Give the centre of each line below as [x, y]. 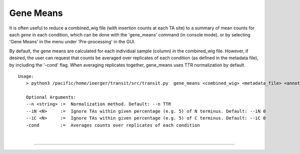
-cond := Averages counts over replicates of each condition [113, 125]
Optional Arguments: [51, 97]
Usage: [26, 76]
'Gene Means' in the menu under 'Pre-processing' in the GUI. [72, 42]
